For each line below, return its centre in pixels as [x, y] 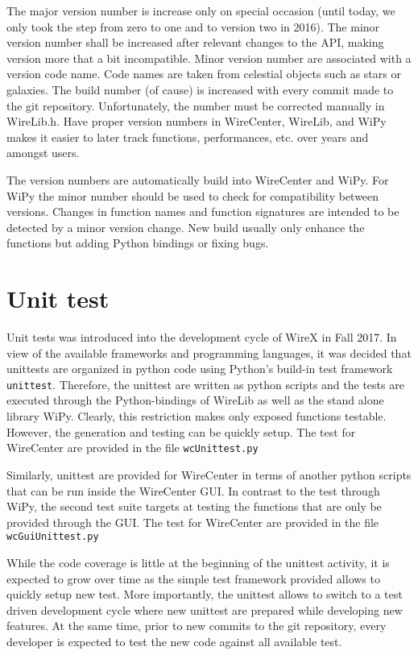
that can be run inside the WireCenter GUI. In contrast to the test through [193, 490]
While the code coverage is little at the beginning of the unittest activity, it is [198, 562]
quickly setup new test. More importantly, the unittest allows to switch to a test [205, 594]
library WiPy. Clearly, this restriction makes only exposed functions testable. [197, 416]
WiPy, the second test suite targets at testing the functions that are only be [194, 506]
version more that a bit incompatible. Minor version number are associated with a [209, 58]
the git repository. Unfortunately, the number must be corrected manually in [196, 105]
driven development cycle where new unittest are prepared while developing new [205, 609]
